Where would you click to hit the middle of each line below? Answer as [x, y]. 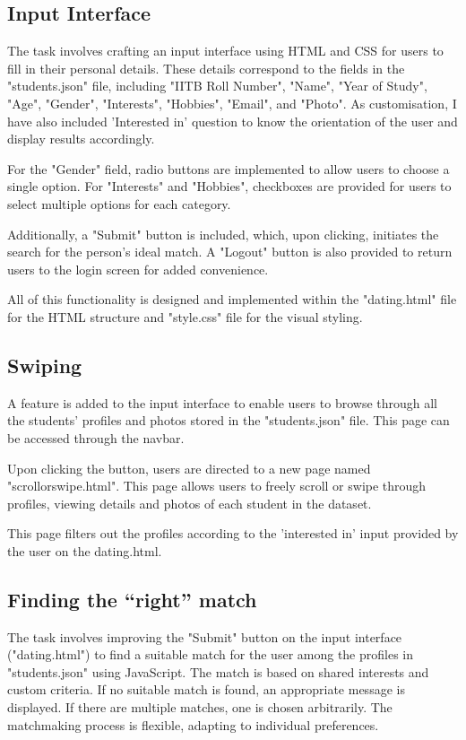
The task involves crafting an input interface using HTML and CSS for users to [225, 51]
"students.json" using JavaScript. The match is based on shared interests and [218, 671]
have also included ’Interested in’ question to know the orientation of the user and [233, 121]
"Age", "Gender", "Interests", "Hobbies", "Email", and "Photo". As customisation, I [232, 103]
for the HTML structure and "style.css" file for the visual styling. [185, 316]
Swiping [45, 365]
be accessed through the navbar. [96, 437]
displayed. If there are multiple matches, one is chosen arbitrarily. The [200, 707]
